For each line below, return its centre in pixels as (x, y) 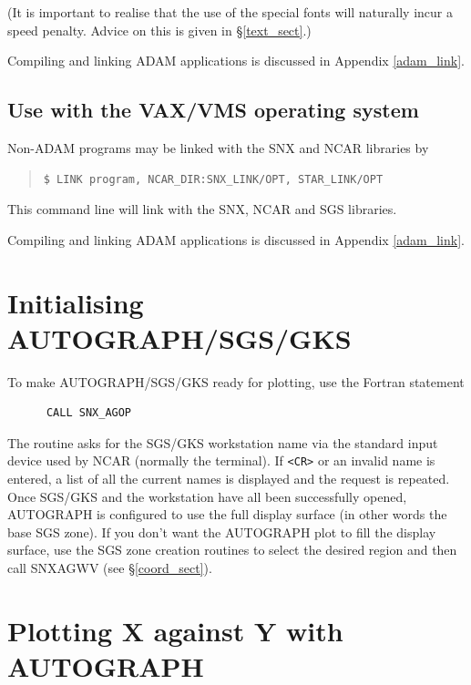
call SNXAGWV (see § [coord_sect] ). (110, 568)
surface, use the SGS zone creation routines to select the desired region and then (232, 550)
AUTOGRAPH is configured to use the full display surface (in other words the (227, 514)
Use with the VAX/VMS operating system (213, 110)
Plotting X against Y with (175, 630)
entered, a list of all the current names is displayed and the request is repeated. (229, 479)
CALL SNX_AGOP (89, 413)
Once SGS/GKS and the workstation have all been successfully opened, (207, 496)
